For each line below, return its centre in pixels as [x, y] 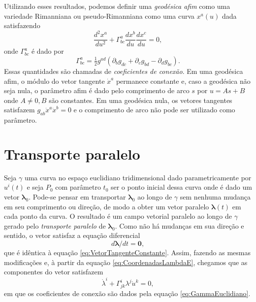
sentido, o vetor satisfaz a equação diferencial [72, 235]
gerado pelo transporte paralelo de [55, 225]
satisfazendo [22, 25]
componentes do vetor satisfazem [54, 272]
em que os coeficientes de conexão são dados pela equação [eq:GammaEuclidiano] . [127, 293]
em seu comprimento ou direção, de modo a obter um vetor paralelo [107, 206]
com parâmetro [78, 187]
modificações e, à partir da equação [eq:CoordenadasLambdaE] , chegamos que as [126, 262]
